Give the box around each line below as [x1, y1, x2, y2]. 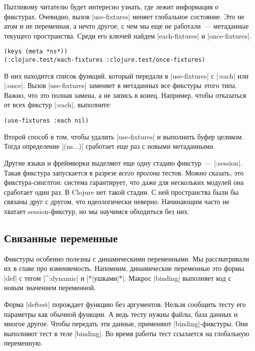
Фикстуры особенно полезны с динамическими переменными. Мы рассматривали [4, 253, 250, 263]
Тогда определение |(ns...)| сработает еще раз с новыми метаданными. [4, 141, 215, 151]
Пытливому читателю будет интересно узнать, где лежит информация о [4, 1, 219, 11]
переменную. [4, 338, 43, 348]
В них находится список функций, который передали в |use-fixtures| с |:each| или [4, 70, 249, 81]
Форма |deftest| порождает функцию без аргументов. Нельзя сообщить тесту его [4, 299, 246, 309]
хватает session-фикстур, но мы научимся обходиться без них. [4, 206, 189, 216]
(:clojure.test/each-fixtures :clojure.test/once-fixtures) [4, 56, 206, 64]
